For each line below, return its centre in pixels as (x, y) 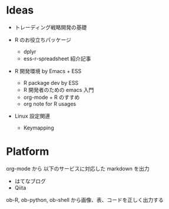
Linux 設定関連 (32, 116)
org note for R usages (50, 104)
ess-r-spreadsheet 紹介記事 (57, 58)
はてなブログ (30, 181)
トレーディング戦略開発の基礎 (51, 27)
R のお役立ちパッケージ (43, 39)
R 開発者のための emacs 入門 (59, 89)
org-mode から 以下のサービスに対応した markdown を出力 (78, 168)
